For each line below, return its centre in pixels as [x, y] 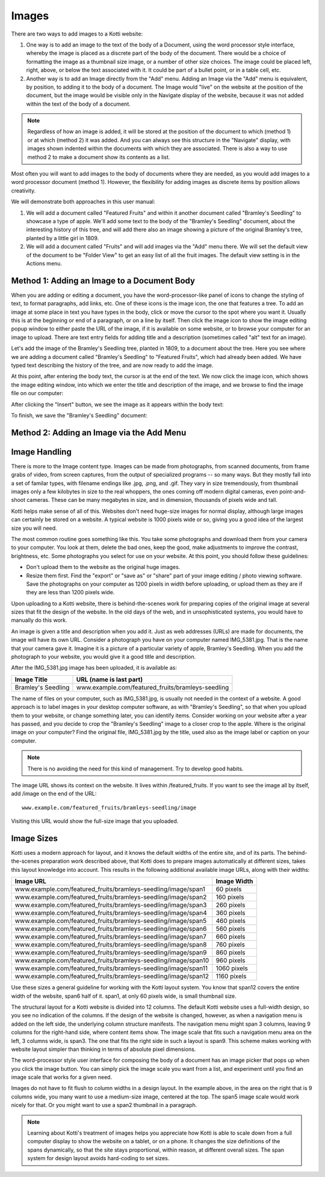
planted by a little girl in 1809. [63, 238]
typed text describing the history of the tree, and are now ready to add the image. [112, 365]
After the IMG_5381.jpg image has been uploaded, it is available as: [94, 668]
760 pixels [230, 945]
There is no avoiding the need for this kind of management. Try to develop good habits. [135, 769]
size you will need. [34, 528]
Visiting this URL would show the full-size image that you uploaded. [95, 821]
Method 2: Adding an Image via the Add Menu [99, 432]
